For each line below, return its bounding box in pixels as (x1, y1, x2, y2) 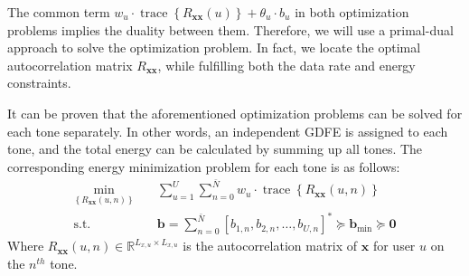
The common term (7, 3, 110, 21)
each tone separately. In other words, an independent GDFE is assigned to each (7, 121, 448, 140)
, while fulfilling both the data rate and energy (157, 55, 416, 74)
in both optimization (295, 3, 409, 21)
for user (372, 236, 416, 255)
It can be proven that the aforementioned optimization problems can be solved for (7, 103, 463, 122)
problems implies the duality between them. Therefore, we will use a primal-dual (7, 20, 454, 39)
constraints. (7, 73, 71, 92)
